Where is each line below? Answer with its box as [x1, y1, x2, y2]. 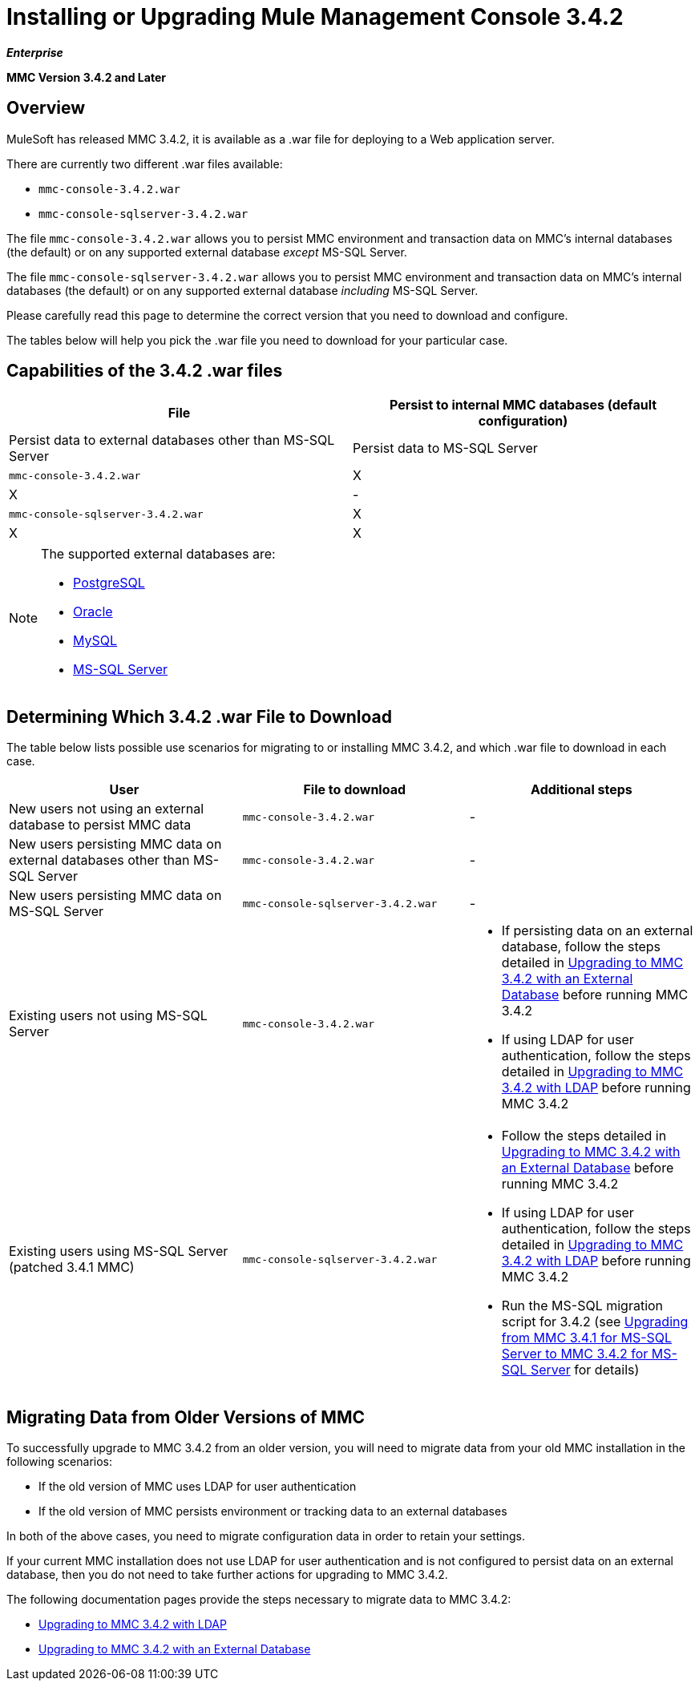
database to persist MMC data [9, 817, 192, 833]
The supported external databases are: [41, 546, 276, 563]
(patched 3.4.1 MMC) [9, 1259, 135, 1276]
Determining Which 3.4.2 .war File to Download [6, 706, 393, 727]
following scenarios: [6, 1455, 113, 1469]
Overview [6, 98, 86, 119]
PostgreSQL [73, 575, 145, 591]
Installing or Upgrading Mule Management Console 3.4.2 [6, 3, 624, 30]
